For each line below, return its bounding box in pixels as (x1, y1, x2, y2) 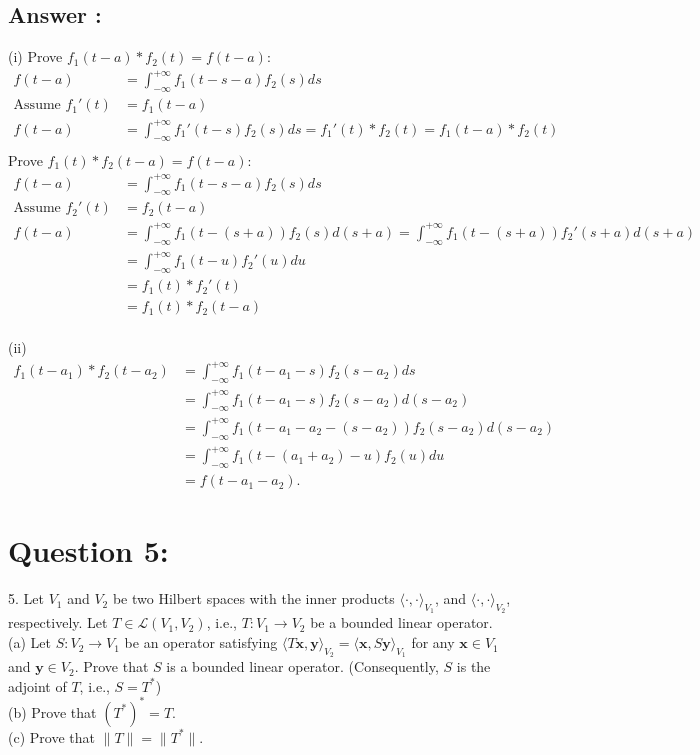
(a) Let (8, 632, 51, 653)
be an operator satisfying (124, 632, 278, 653)
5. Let (8, 588, 44, 609)
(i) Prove (8, 46, 63, 67)
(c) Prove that (8, 726, 95, 747)
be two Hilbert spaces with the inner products (112, 588, 395, 609)
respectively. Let (8, 612, 108, 633)
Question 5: (8, 530, 169, 571)
